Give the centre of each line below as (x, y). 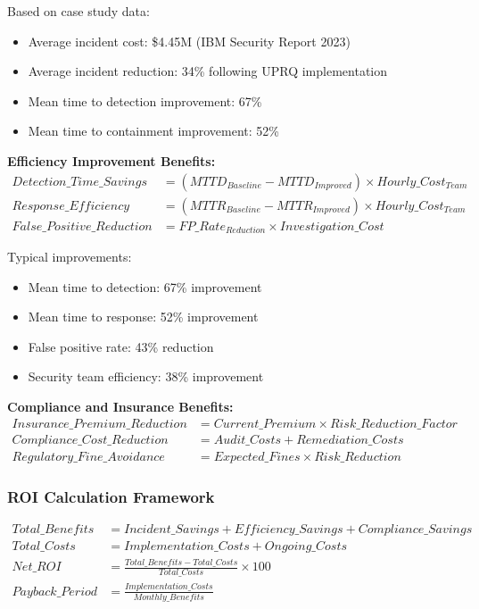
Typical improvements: (70, 257)
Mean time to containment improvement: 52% (153, 131)
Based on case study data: (78, 11)
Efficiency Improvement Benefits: (111, 160)
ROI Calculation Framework (111, 496)
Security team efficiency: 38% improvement (146, 376)
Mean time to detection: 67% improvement (145, 286)
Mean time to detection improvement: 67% (145, 100)
